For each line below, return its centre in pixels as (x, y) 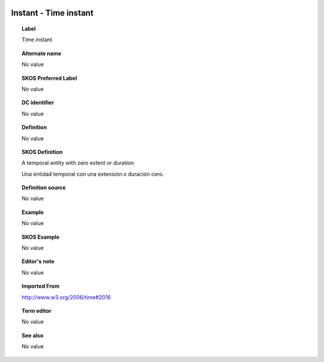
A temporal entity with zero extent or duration (78, 163)
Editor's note (38, 261)
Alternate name (42, 53)
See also (33, 335)
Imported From (41, 286)
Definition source (44, 188)
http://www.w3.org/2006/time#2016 (66, 297)
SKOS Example (41, 237)
